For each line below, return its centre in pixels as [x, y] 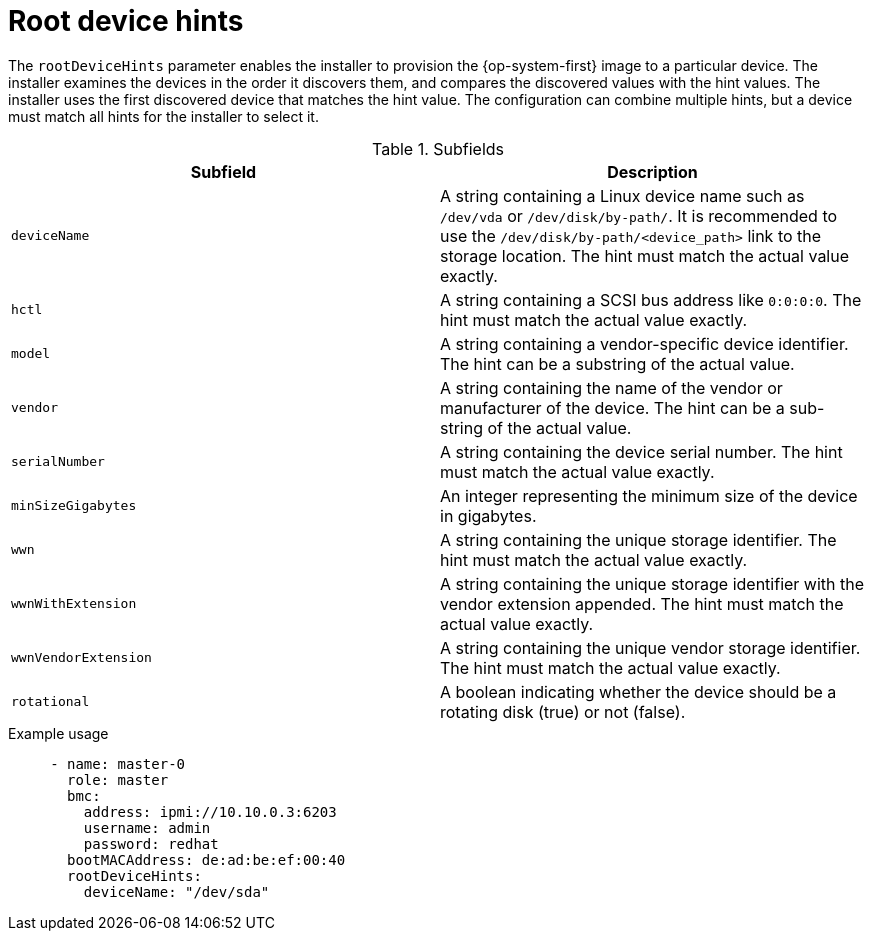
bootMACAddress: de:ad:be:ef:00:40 [206, 859]
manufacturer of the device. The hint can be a [612, 407]
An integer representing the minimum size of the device [649, 495]
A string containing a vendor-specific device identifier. [644, 343]
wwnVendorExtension [81, 658]
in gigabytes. [488, 515]
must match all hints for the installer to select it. [163, 116]
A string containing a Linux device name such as [622, 195]
